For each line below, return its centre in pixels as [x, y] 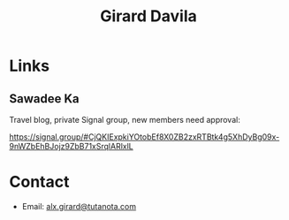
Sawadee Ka [44, 99]
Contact [39, 182]
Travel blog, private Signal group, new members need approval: [125, 120]
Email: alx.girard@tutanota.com [79, 206]
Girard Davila [148, 16]
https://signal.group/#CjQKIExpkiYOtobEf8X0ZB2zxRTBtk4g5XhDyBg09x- [144, 137]
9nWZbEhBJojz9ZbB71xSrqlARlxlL [72, 146]
